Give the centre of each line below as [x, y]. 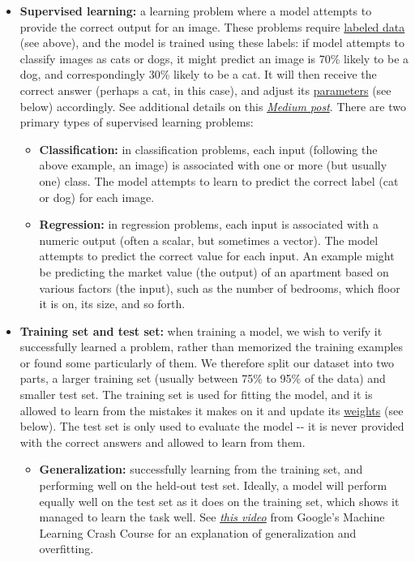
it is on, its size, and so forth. [112, 304]
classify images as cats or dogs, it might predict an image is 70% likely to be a [214, 58]
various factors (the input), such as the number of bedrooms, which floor [220, 287]
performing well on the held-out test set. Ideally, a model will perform [213, 485]
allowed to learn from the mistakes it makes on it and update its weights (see [212, 410]
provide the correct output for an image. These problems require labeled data [212, 26]
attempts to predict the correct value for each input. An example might [217, 256]
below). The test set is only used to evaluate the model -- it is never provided [212, 426]
